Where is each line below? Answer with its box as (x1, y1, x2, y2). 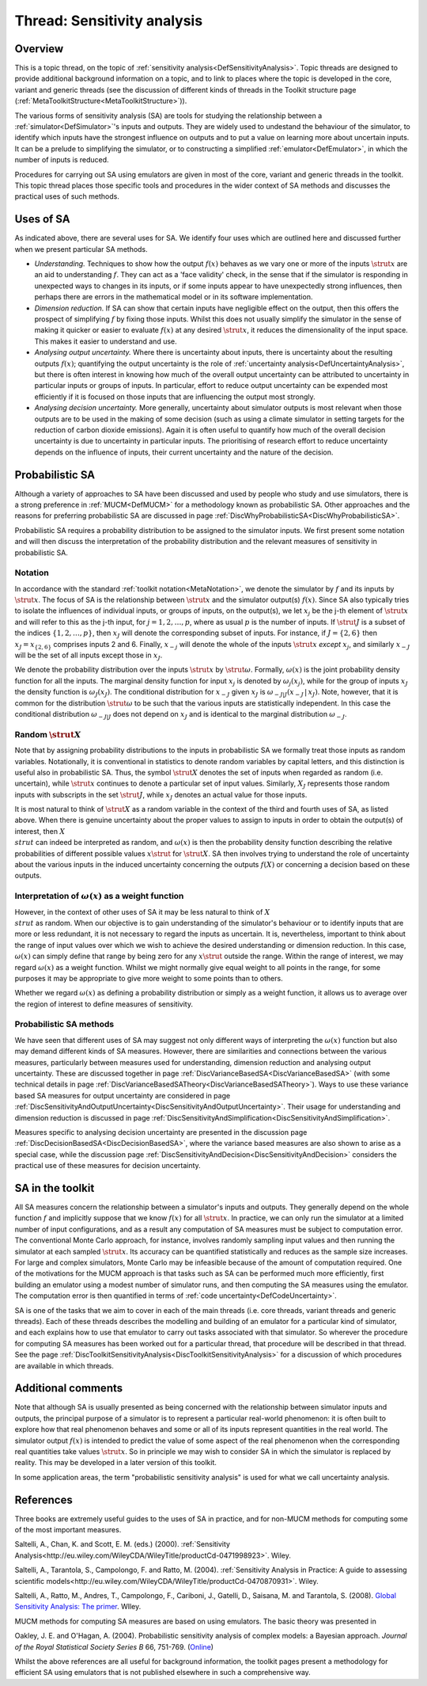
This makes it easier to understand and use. (34, 337, 177, 346)
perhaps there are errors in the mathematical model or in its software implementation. (34, 292, 313, 302)
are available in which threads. (14, 1361, 115, 1370)
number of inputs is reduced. (14, 155, 110, 165)
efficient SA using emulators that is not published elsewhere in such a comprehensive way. (14, 1668, 312, 1677)
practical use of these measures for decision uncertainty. (14, 1161, 201, 1170)
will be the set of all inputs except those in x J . (14, 650, 163, 661)
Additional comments (14, 1382, 123, 1395)
